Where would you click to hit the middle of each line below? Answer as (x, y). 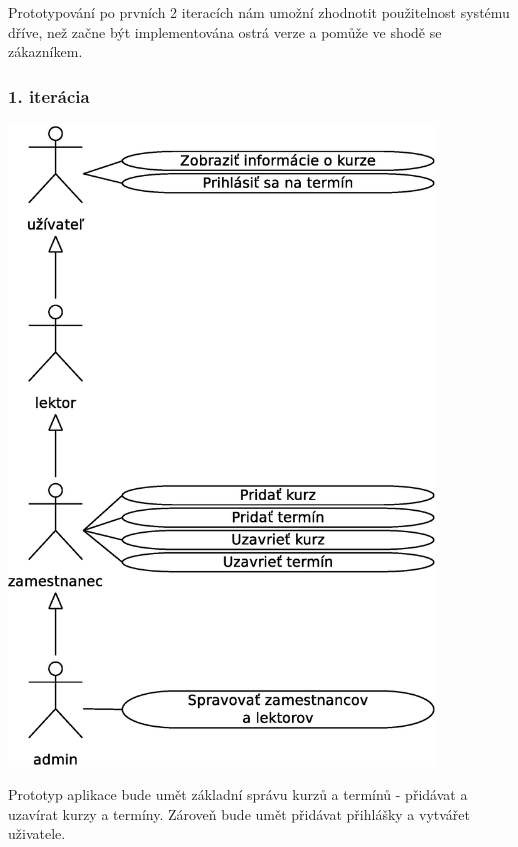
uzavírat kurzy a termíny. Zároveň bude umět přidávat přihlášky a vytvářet (239, 813)
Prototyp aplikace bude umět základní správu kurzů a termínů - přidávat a (238, 794)
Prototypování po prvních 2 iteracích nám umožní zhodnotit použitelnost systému (259, 12)
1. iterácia (49, 95)
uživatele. (37, 833)
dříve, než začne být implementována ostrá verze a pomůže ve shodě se (225, 31)
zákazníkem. (45, 51)
